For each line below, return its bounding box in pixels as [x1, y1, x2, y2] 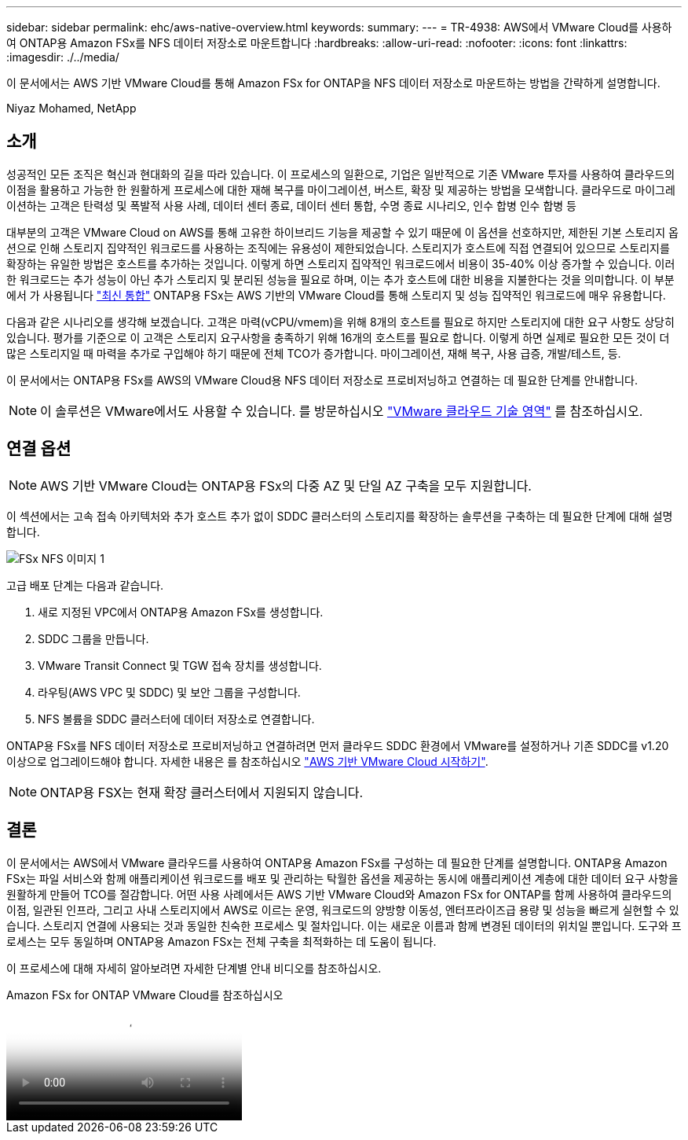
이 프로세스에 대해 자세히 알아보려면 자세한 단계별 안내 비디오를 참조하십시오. [6, 961, 382, 975]
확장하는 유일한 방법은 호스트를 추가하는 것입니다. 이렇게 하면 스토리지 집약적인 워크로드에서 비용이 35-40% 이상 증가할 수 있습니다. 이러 [6, 256, 675, 270]
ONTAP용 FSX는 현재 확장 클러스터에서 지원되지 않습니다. [40, 784, 364, 800]
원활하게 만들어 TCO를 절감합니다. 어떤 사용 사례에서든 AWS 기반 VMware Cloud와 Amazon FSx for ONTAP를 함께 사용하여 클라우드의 [6, 887, 672, 901]
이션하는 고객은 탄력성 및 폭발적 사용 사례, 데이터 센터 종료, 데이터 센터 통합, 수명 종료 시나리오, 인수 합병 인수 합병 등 [6, 198, 577, 212]
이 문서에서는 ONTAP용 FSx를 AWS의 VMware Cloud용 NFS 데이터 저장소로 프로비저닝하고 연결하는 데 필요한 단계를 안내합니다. [6, 373, 639, 387]
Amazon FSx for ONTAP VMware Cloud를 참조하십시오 [6, 987, 284, 1002]
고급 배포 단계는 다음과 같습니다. [6, 578, 164, 592]
